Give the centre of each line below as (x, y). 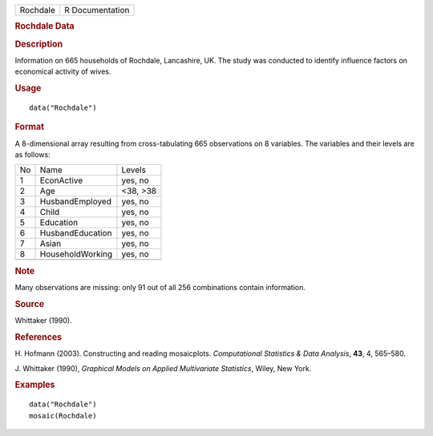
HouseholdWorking (76, 254)
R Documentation (97, 10)
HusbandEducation (76, 233)
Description (39, 44)
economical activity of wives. (63, 71)
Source (30, 304)
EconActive (61, 180)
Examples (35, 385)
